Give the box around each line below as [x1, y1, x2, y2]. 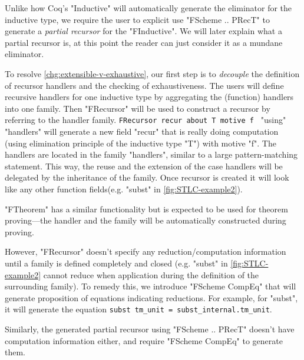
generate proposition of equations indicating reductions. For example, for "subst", [5, 291, 298, 304]
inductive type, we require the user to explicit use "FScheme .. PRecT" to [5, 13, 270, 25]
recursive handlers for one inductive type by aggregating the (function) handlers [5, 91, 294, 103]
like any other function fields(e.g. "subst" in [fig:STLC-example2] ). [5, 182, 243, 195]
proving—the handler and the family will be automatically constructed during [5, 214, 286, 226]
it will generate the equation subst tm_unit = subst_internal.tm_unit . [5, 303, 272, 315]
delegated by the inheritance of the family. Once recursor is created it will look [5, 171, 289, 184]
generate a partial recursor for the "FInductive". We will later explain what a [5, 25, 282, 37]
